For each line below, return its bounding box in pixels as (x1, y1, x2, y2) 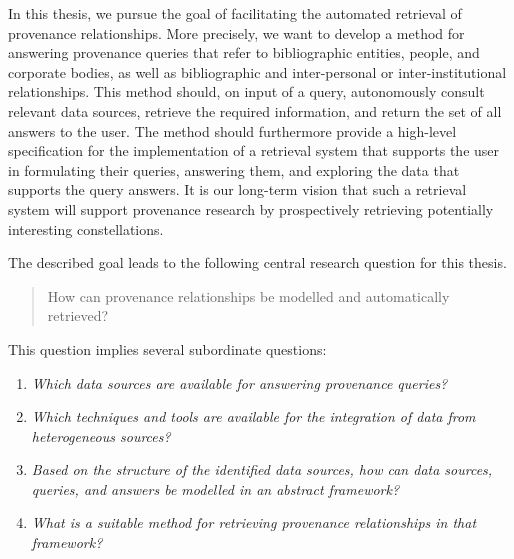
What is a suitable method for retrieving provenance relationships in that (31, 512, 477, 533)
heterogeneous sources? (31, 425, 171, 446)
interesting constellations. (8, 218, 164, 239)
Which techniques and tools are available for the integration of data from (31, 406, 476, 427)
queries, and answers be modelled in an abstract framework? (31, 478, 400, 499)
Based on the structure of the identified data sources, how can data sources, (31, 459, 493, 480)
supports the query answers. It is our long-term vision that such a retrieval (8, 179, 467, 200)
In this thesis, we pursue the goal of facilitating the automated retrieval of (8, 3, 462, 23)
